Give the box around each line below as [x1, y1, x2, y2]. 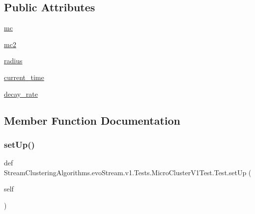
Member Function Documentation [4, 112, 181, 128]
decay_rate [4, 88, 38, 99]
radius [4, 55, 23, 66]
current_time [4, 72, 44, 82]
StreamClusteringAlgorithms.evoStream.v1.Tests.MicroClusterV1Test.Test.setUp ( [4, 167, 252, 177]
